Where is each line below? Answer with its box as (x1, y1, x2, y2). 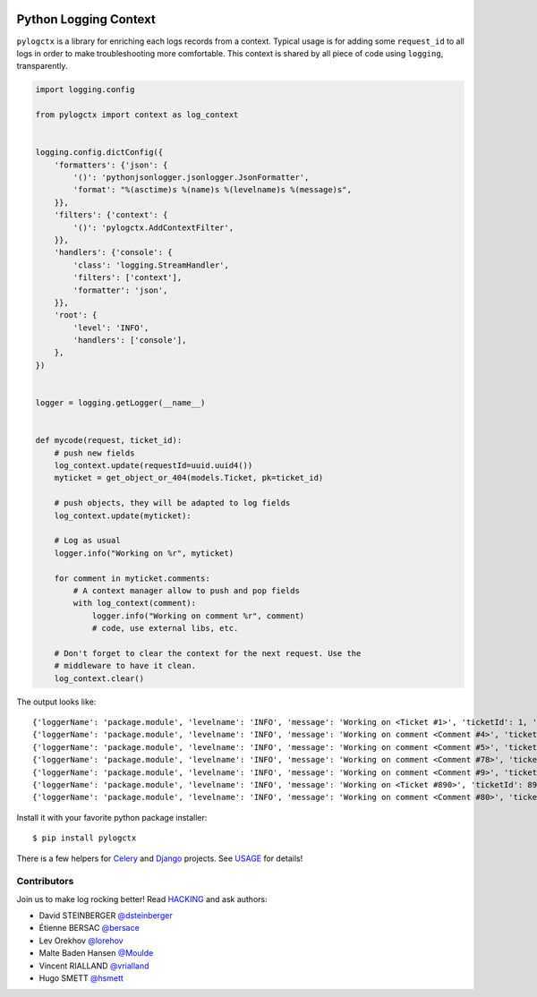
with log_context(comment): (72, 598, 197, 609)
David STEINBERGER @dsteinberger (38, 910, 174, 921)
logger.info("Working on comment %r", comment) (91, 610, 305, 621)
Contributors (16, 875, 74, 888)
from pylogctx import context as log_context (35, 110, 239, 120)
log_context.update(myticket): (54, 510, 192, 521)
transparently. (16, 61, 68, 72)
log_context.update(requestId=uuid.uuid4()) (54, 461, 253, 470)
